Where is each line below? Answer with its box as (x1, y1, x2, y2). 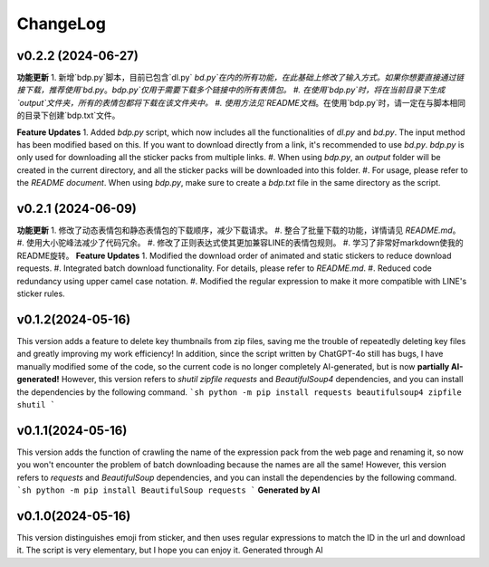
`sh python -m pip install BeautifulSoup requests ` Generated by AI (16, 485, 321, 495)
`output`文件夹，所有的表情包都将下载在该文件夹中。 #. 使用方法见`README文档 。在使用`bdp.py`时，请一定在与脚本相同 (16, 97, 466, 108)
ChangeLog (16, 14, 106, 34)
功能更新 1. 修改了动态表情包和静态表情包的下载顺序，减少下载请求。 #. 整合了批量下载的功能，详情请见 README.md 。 (16, 225, 461, 235)
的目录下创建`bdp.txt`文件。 (16, 110, 120, 121)
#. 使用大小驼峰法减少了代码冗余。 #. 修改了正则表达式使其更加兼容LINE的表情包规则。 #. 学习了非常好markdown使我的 (16, 237, 464, 248)
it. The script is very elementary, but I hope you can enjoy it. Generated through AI (16, 544, 323, 556)
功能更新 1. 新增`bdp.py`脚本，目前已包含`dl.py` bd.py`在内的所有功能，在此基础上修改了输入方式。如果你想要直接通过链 (16, 72, 465, 83)
